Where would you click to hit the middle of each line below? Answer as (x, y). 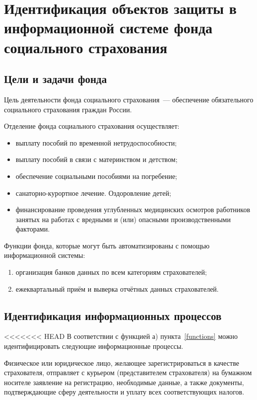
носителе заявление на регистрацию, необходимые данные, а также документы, (124, 382)
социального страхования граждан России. (68, 109)
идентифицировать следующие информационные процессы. (94, 346)
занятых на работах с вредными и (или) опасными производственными (123, 219)
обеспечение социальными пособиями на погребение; (96, 176)
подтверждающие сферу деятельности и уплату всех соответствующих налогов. (124, 392)
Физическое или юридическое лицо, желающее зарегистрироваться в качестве (122, 362)
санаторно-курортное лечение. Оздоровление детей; (93, 193)
